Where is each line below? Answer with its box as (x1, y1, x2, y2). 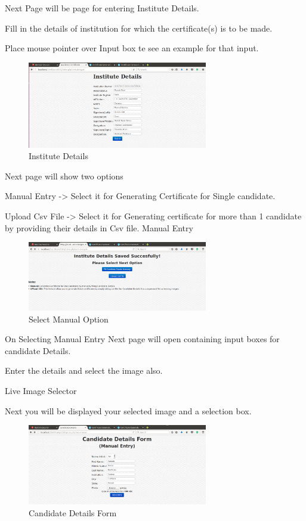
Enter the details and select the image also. (5, 364, 163, 377)
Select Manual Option (29, 312, 109, 325)
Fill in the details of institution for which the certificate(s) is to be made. (5, 21, 273, 34)
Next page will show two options (5, 169, 123, 182)
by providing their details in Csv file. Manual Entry (5, 221, 193, 234)
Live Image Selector (5, 384, 77, 396)
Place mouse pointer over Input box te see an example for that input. (5, 42, 259, 54)
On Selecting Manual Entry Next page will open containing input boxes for (5, 333, 280, 345)
